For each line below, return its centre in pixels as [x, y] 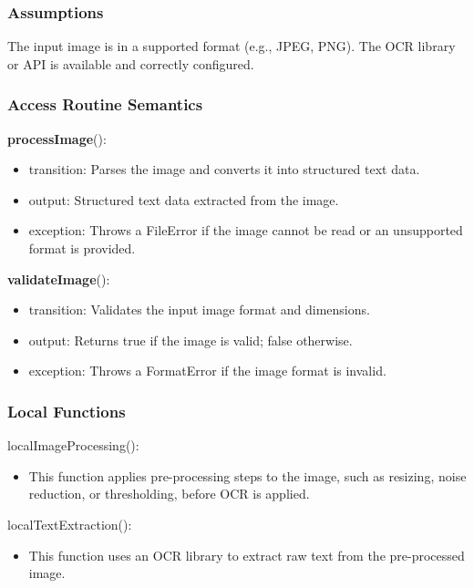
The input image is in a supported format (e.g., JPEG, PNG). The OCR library [232, 46]
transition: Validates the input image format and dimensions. [199, 309]
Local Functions [67, 411]
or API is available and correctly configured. [131, 63]
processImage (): [57, 138]
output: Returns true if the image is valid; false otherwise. [191, 340]
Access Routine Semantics [105, 104]
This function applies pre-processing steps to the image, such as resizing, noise [247, 475]
